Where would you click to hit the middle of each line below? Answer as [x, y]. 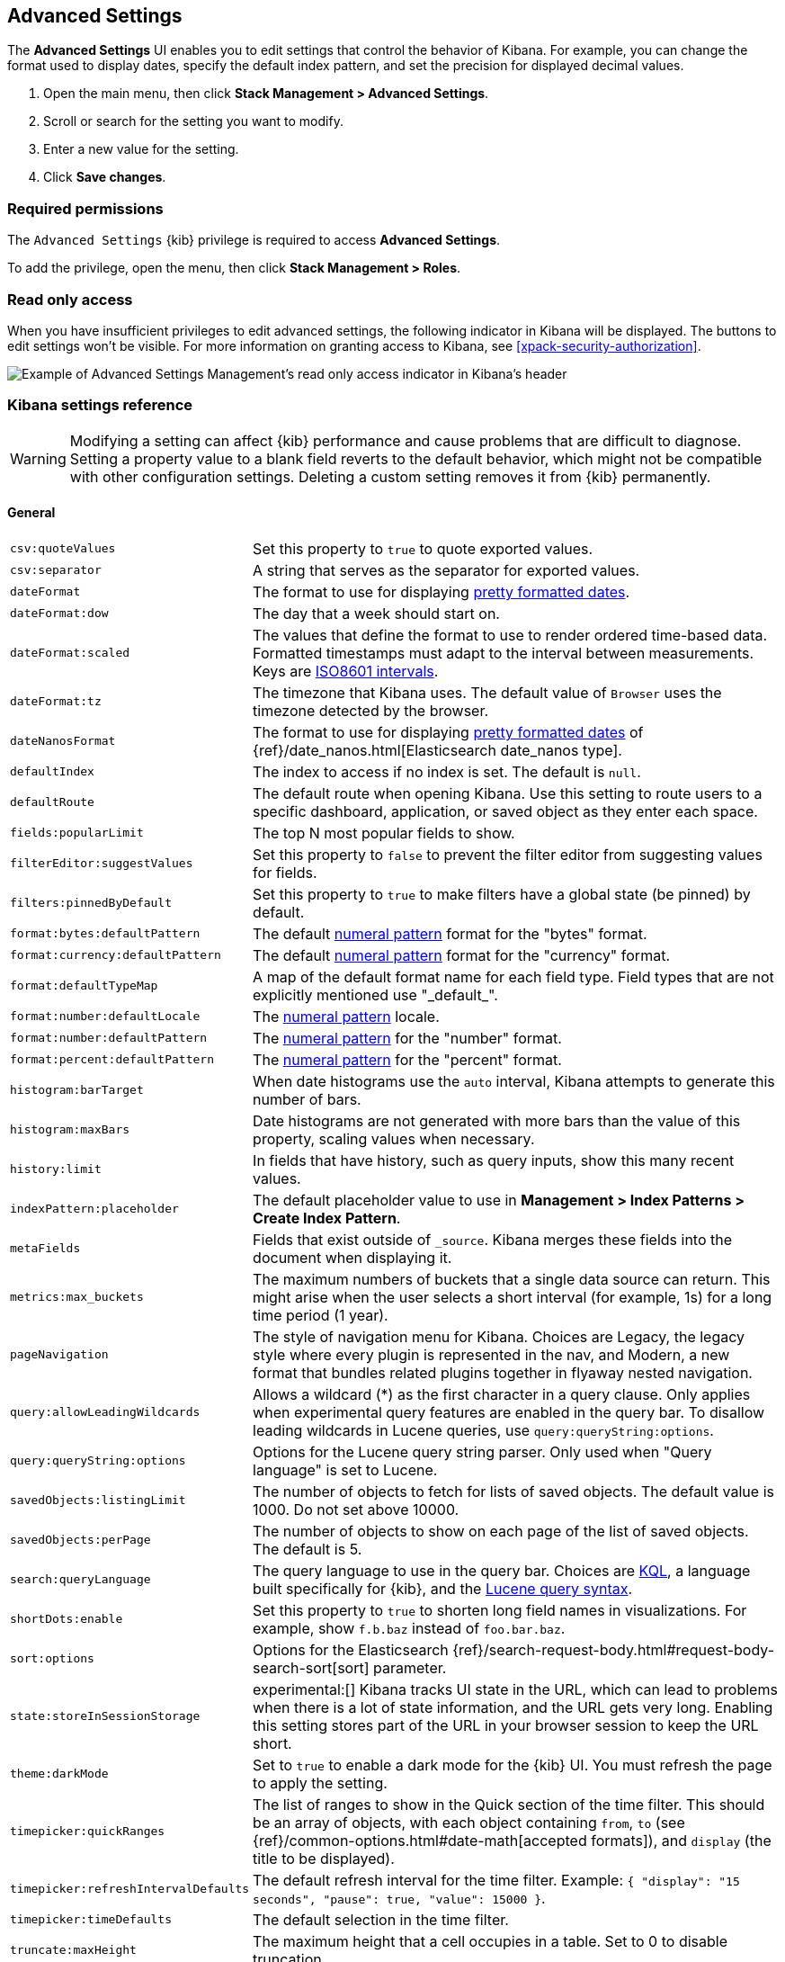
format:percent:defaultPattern [112, 1060]
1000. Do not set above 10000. [356, 1509]
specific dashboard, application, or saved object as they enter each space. [505, 811]
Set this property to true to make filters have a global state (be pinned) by [502, 894]
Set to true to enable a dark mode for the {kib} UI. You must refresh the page [513, 1765]
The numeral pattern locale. [346, 1016]
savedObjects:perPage [80, 1540]
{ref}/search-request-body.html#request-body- [613, 1649]
